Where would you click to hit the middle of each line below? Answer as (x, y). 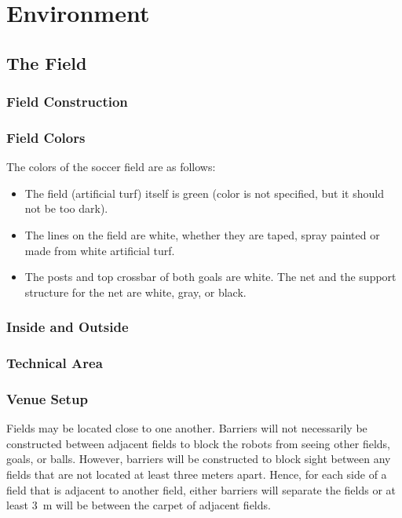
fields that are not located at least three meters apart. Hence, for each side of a (197, 474)
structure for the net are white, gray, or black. (135, 292)
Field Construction (67, 102)
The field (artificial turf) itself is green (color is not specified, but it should (204, 193)
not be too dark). (66, 208)
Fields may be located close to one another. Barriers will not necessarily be (187, 428)
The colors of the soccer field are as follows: (111, 167)
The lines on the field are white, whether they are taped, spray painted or (202, 235)
